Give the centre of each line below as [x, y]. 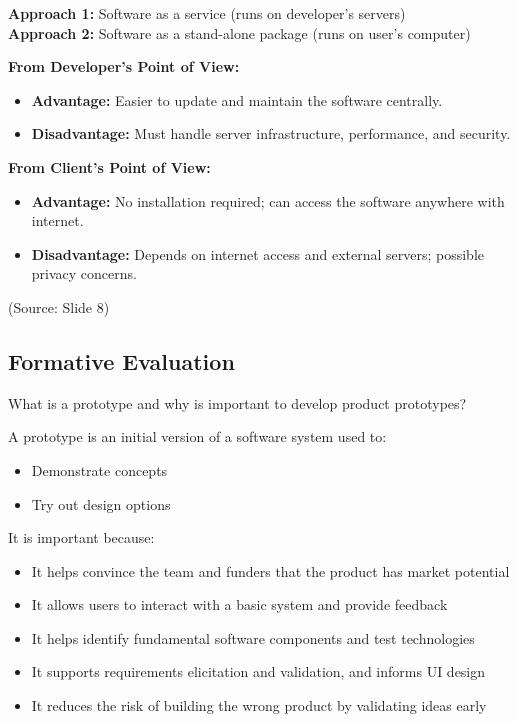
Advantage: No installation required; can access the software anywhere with [268, 200]
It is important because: [81, 537]
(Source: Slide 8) [59, 306]
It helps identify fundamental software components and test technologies [253, 637]
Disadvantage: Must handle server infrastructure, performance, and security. [271, 133]
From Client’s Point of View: [109, 166]
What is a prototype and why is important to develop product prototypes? [237, 402]
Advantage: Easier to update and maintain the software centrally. [237, 99]
